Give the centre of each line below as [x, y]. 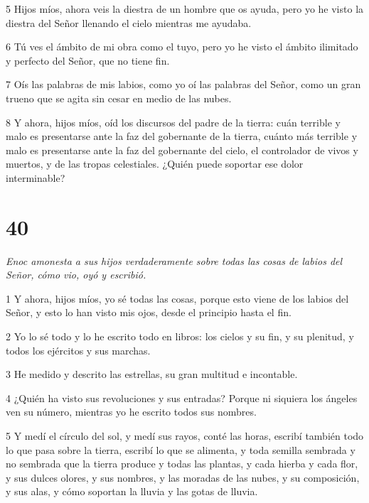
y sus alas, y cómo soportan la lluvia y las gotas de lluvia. [132, 491]
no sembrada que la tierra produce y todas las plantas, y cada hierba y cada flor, [182, 464]
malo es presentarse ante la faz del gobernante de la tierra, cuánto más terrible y [182, 136]
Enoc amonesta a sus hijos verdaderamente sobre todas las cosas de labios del [174, 260]
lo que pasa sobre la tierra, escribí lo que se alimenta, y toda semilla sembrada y [181, 449]
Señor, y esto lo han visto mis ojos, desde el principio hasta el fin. [149, 312]
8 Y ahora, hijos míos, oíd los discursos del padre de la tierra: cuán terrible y [173, 122]
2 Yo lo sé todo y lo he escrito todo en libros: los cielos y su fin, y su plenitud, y [180, 336]
